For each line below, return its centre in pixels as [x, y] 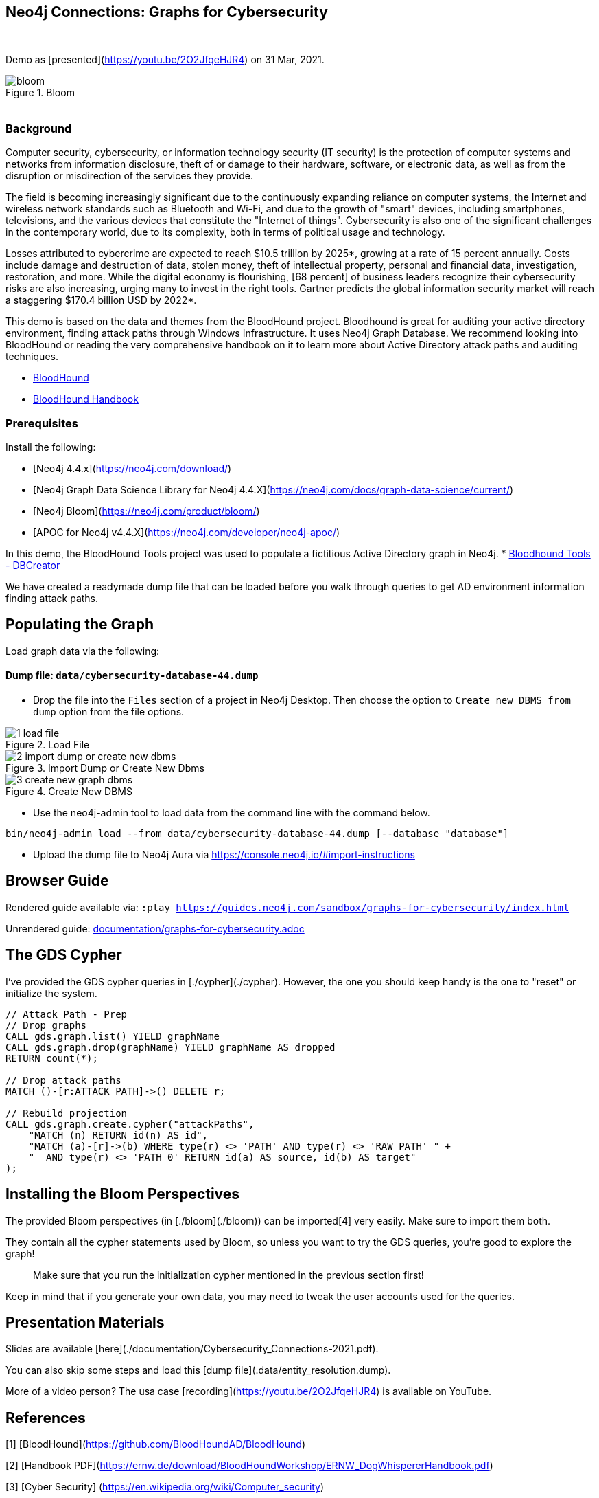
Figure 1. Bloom [40, 93]
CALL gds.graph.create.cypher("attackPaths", [130, 1124]
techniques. [32, 357]
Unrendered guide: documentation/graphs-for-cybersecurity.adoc [155, 928]
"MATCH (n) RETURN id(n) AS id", [118, 1135]
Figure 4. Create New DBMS [69, 791]
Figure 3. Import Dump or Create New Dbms [105, 768]
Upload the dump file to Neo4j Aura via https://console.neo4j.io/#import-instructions [224, 854]
